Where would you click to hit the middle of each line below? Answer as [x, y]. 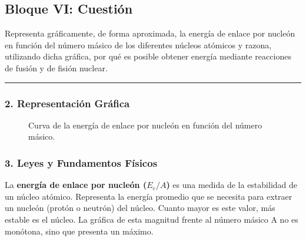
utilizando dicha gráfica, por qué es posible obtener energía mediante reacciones [148, 56]
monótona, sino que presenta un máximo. [79, 231]
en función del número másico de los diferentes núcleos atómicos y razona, [138, 44]
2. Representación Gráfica [67, 103]
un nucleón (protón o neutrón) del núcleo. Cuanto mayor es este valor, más [140, 208]
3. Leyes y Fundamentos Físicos [81, 162]
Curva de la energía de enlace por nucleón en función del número [145, 125]
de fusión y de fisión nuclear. [56, 67]
